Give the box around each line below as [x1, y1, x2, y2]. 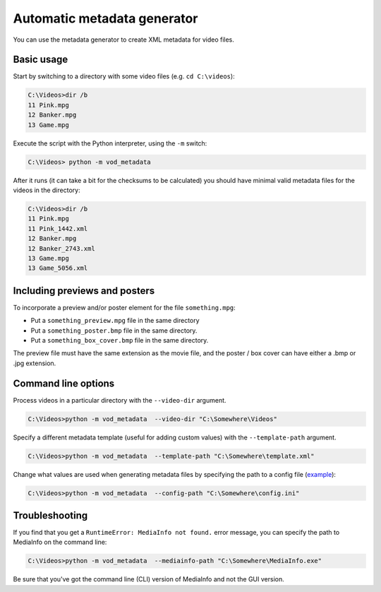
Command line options [13, 377, 115, 389]
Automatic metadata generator [13, 11, 198, 26]
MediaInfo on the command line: [13, 538, 107, 547]
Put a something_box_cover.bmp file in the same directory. [30, 336, 209, 344]
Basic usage [13, 54, 68, 66]
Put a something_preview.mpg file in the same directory [30, 316, 200, 325]
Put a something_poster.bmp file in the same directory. [30, 326, 198, 335]
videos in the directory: [13, 186, 80, 194]
